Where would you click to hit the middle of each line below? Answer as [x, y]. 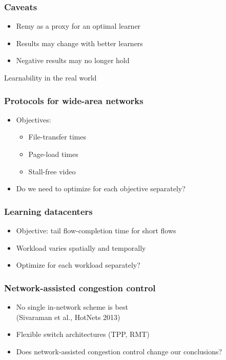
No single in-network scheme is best [72, 307]
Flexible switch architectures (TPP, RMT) [83, 334]
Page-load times [53, 154]
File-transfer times [57, 137]
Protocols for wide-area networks [74, 100]
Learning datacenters [48, 211]
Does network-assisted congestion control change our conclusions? [119, 351]
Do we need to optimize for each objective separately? [101, 188]
